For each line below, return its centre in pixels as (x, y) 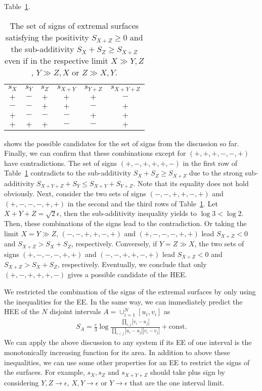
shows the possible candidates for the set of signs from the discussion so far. (122, 143)
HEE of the (22, 311)
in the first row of (210, 163)
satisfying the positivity (47, 37)
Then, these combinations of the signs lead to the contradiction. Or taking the (125, 223)
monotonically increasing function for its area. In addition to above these (117, 352)
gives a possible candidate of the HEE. (127, 274)
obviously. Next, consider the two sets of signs (75, 193)
